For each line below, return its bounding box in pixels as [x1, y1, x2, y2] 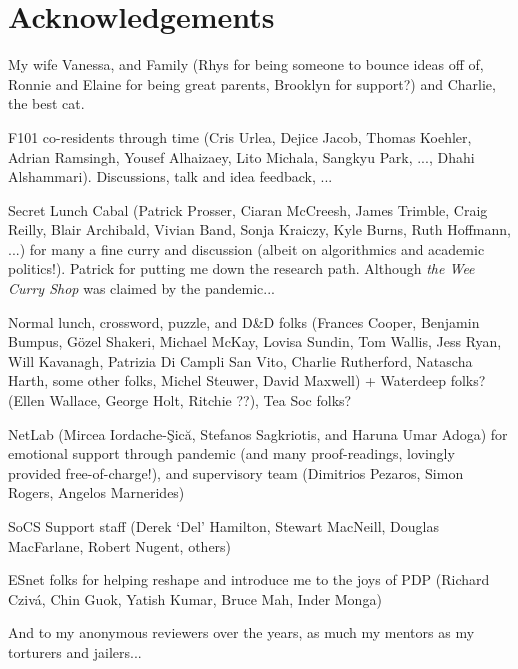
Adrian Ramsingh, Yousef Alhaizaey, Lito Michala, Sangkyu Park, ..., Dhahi [8, 146, 475, 167]
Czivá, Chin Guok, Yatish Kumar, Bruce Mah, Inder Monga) [8, 588, 382, 609]
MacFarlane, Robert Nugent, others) [8, 535, 232, 556]
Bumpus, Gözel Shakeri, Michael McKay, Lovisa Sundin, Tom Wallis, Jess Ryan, [8, 331, 502, 352]
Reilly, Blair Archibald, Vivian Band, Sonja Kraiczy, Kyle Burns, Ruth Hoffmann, [8, 219, 511, 240]
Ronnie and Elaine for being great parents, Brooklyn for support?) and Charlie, [8, 73, 496, 94]
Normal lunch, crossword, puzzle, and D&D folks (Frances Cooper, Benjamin [8, 311, 480, 332]
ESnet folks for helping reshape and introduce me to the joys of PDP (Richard [8, 569, 490, 590]
